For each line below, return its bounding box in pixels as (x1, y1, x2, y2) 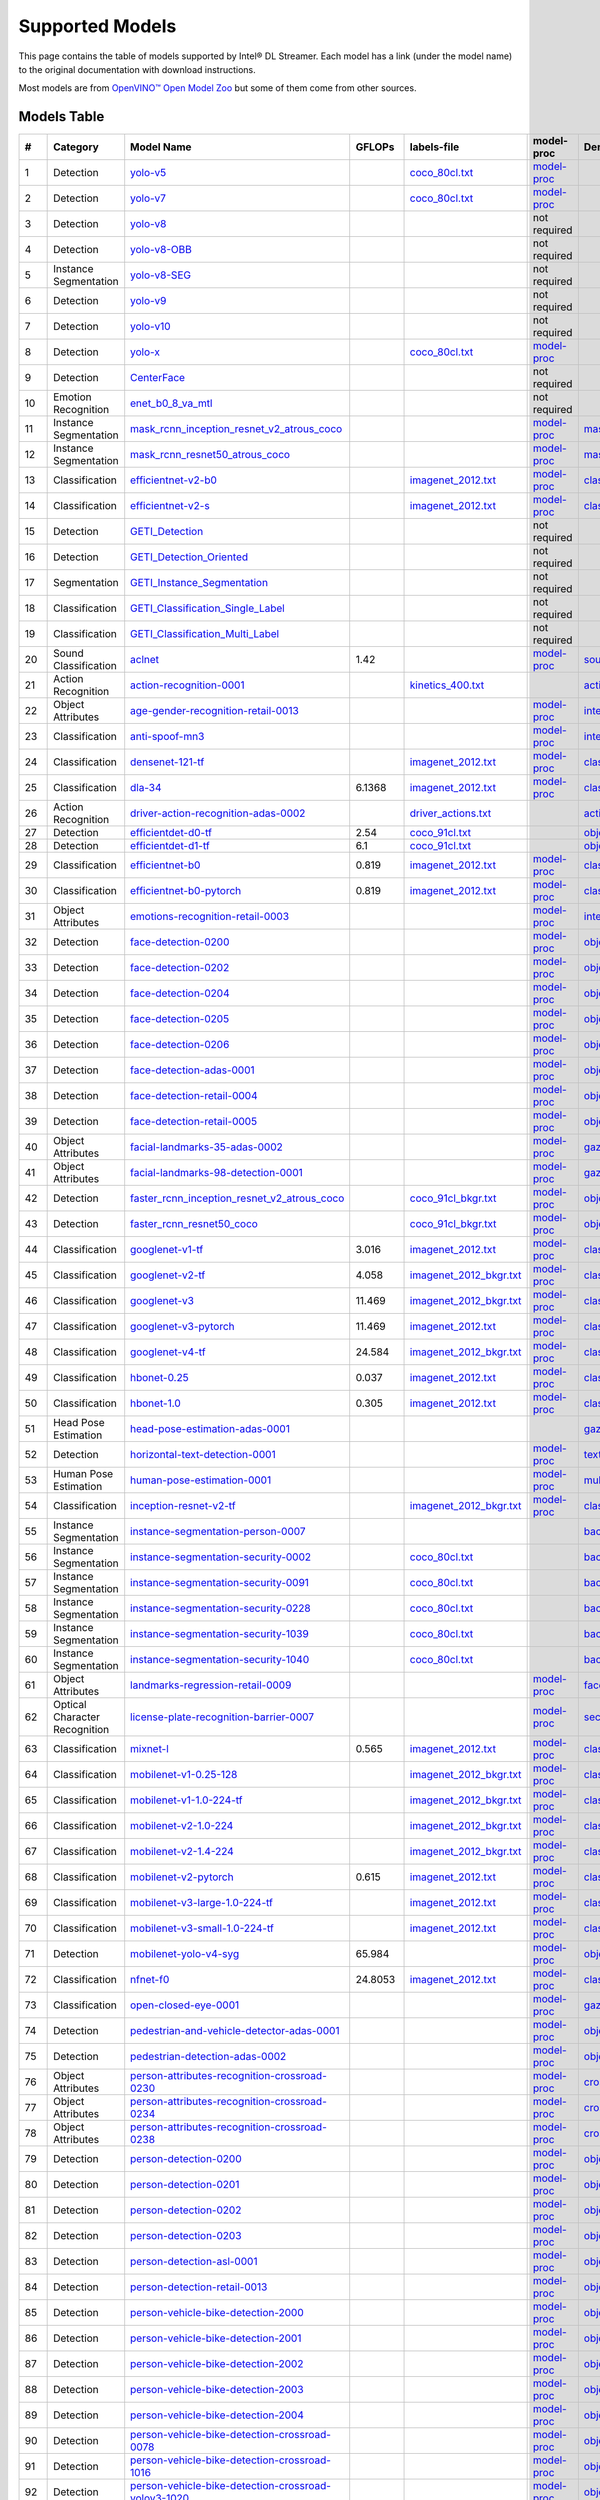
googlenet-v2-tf (130, 1268, 206, 1282)
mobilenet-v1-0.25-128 (130, 1768, 238, 1782)
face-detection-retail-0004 (130, 1089, 259, 1103)
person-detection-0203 (130, 2229, 242, 2243)
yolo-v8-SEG (130, 268, 192, 282)
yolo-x (130, 345, 160, 359)
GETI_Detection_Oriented (130, 550, 249, 564)
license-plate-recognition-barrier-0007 (130, 1710, 315, 1724)
